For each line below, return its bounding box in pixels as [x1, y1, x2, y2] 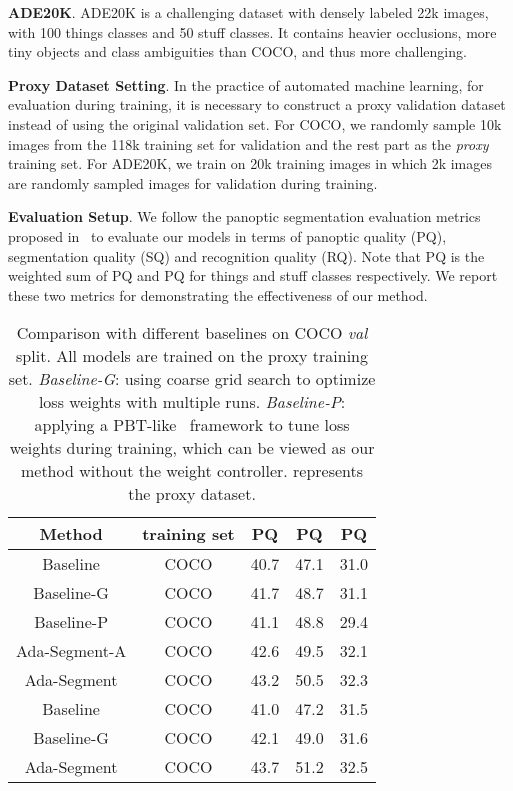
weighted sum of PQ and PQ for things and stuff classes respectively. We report [8, 265, 498, 286]
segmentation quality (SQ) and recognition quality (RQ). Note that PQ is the [8, 245, 485, 266]
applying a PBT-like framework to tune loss [34, 413, 350, 437]
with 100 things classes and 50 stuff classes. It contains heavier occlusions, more [8, 21, 497, 42]
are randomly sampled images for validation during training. [8, 172, 378, 193]
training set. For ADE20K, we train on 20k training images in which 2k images [8, 153, 492, 174]
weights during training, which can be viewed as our [9, 436, 375, 460]
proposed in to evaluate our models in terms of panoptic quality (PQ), [8, 225, 447, 246]
